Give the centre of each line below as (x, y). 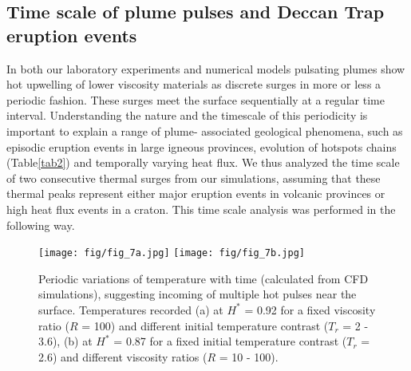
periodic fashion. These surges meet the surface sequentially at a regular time (196, 99)
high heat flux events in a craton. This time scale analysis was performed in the (201, 209)
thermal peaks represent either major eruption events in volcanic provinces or (196, 193)
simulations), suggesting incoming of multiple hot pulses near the (198, 294)
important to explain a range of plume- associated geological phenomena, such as (205, 130)
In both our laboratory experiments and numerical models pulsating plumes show (206, 68)
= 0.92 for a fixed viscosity (310, 309)
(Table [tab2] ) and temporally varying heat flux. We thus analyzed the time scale (203, 162)
